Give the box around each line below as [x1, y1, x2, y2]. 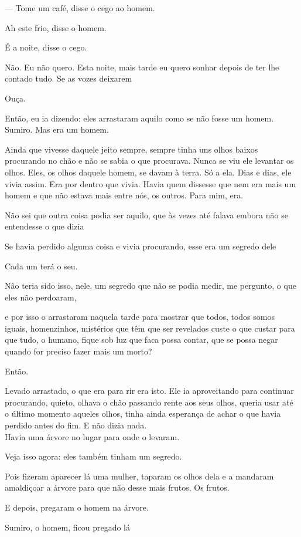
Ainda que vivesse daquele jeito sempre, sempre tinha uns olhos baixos [5, 143, 258, 155]
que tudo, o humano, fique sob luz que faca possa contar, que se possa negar [5, 333, 278, 346]
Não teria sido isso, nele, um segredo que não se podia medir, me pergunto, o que [5, 279, 296, 292]
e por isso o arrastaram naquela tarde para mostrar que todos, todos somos [5, 310, 275, 323]
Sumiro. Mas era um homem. [5, 123, 109, 136]
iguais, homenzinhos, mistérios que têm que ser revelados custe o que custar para [5, 322, 295, 334]
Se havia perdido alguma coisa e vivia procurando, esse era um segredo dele [5, 239, 276, 252]
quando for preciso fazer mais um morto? [5, 345, 152, 357]
